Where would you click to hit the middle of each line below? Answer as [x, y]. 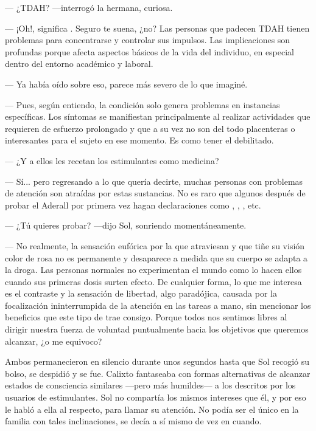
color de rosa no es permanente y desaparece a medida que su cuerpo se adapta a [156, 257]
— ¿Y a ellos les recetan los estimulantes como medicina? [112, 160]
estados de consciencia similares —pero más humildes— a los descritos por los [150, 385]
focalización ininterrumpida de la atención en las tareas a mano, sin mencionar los [158, 305]
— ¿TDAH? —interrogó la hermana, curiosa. [89, 7]
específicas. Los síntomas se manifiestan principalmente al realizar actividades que [158, 116]
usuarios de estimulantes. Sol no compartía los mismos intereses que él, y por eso [156, 397]
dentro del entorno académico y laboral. [79, 64]
